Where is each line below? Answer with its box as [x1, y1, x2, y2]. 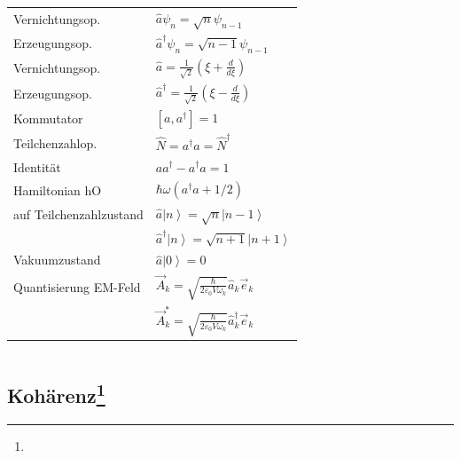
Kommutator [13, 108, 83, 127]
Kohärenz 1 [7, 377, 105, 408]
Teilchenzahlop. [13, 133, 98, 152]
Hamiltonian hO [13, 180, 102, 199]
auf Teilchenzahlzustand [13, 205, 144, 224]
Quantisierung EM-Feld [13, 277, 141, 296]
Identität [13, 157, 61, 176]
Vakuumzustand [13, 250, 101, 269]
